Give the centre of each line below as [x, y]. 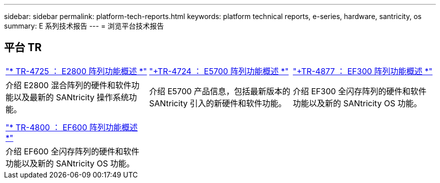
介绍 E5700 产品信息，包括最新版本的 [220, 91]
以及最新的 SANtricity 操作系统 [71, 97]
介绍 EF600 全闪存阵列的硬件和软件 [73, 151]
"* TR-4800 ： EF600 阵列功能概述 [72, 127]
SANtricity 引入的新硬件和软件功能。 [217, 103]
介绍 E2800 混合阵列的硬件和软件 [69, 85]
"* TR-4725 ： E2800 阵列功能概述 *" [76, 71]
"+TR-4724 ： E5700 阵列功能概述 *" [219, 71]
